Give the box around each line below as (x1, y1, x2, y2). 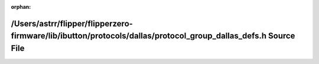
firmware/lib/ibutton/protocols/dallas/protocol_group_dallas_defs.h (11, 31, 267, 41)
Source (268, 31, 295, 41)
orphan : (11, 4, 31, 10)
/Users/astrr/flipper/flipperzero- (11, 18, 133, 29)
